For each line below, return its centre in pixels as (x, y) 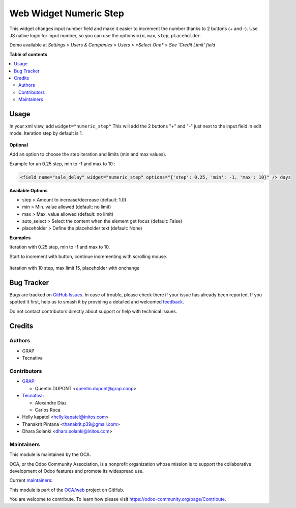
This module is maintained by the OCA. (50, 454)
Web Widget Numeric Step (67, 13)
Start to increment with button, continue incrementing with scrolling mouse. (88, 256)
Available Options (28, 190)
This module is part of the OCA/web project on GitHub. (67, 490)
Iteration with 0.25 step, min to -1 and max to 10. (60, 247)
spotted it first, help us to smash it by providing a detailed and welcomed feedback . (97, 302)
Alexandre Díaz (51, 402)
